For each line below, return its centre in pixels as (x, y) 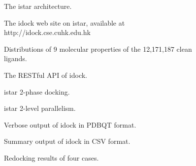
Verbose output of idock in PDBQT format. (70, 124)
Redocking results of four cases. (51, 157)
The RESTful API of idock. (46, 75)
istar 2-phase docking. (37, 91)
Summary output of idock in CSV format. (67, 141)
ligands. (16, 58)
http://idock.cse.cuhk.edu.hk (47, 32)
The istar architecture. (38, 6)
